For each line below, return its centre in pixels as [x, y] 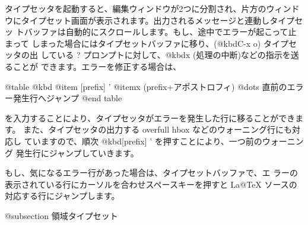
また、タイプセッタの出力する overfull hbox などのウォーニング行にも [158, 129]
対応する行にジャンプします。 [62, 196]
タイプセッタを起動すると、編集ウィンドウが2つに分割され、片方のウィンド [152, 8]
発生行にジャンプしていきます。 [77, 152]
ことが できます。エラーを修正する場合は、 [97, 66]
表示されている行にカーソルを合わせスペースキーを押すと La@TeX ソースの [151, 184]
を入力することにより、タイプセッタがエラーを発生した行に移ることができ [150, 118]
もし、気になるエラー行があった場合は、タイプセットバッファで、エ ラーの [152, 173]
